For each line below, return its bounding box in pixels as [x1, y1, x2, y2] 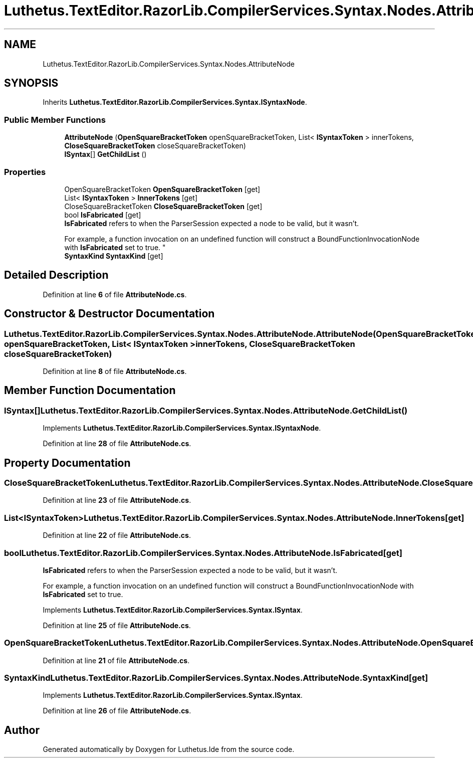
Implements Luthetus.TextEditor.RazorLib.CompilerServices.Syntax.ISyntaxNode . [43, 424, 321, 433]
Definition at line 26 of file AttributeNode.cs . [43, 706, 191, 715]
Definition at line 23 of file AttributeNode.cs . [43, 496, 191, 505]
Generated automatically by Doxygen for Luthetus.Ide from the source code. [43, 745, 295, 754]
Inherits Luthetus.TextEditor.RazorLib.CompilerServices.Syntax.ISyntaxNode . [43, 98, 307, 107]
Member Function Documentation [4, 384, 176, 397]
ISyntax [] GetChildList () [64, 150, 147, 159]
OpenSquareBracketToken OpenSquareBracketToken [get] [64, 184, 261, 194]
